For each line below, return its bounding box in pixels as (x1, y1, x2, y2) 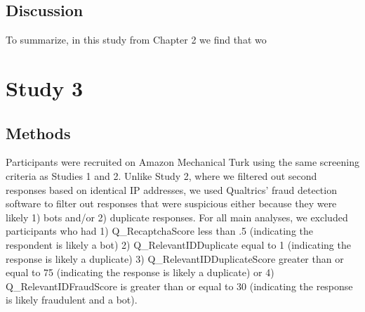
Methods (6, 122, 71, 143)
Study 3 (6, 73, 84, 102)
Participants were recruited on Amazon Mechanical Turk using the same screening (6, 155, 359, 169)
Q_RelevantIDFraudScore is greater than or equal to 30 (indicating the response (6, 278, 353, 293)
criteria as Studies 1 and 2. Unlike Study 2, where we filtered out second (6, 168, 317, 183)
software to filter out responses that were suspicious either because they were (6, 196, 337, 211)
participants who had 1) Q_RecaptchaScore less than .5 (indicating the (6, 223, 314, 238)
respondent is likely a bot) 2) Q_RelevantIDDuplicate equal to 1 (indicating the (6, 237, 351, 252)
